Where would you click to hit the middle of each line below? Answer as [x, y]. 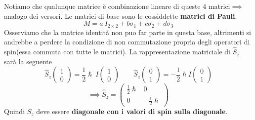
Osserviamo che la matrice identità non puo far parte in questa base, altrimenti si [127, 32]
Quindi [15, 111]
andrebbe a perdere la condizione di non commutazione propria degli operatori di [127, 42]
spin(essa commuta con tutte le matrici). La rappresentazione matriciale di [117, 52]
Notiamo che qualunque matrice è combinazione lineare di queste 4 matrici [117, 6]
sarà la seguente [28, 61]
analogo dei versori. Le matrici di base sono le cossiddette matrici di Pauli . [121, 16]
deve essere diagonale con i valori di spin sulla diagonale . [132, 111]
